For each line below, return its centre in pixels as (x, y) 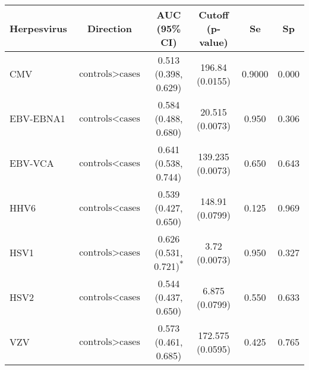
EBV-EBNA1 (37, 118)
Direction (109, 28)
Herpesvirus (38, 28)
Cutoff (214, 15)
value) (214, 42)
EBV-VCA (32, 163)
